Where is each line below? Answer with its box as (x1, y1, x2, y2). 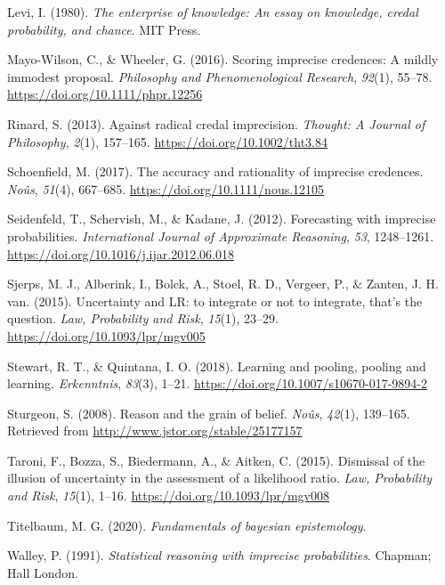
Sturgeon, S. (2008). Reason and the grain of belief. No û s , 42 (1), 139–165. (7, 403, 410, 422)
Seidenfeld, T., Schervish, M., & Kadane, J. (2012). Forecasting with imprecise (7, 209, 436, 228)
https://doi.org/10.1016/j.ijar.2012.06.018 (7, 244, 234, 263)
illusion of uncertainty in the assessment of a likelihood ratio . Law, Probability (7, 468, 433, 487)
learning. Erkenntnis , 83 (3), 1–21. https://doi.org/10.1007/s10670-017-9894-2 (7, 374, 427, 393)
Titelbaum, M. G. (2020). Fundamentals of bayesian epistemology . (7, 516, 367, 534)
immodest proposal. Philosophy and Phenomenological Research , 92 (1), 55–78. (7, 67, 433, 85)
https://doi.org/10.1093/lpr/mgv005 (7, 326, 206, 345)
